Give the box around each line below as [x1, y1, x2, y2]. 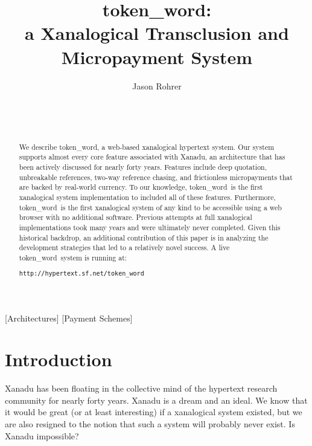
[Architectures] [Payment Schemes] [5, 311, 133, 324]
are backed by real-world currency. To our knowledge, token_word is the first [19, 182, 263, 192]
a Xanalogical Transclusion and [25, 21, 289, 45]
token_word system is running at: [19, 252, 127, 262]
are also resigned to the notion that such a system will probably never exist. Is [5, 418, 295, 430]
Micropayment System [61, 44, 253, 69]
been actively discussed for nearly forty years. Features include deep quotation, [19, 161, 267, 172]
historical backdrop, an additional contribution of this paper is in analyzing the [19, 232, 269, 242]
